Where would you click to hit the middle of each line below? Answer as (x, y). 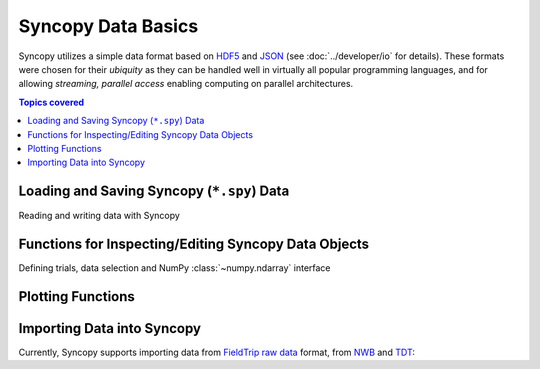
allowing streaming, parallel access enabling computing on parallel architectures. (186, 84)
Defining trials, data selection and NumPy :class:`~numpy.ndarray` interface (174, 268)
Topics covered (51, 102)
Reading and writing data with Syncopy (99, 216)
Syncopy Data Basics (108, 26)
